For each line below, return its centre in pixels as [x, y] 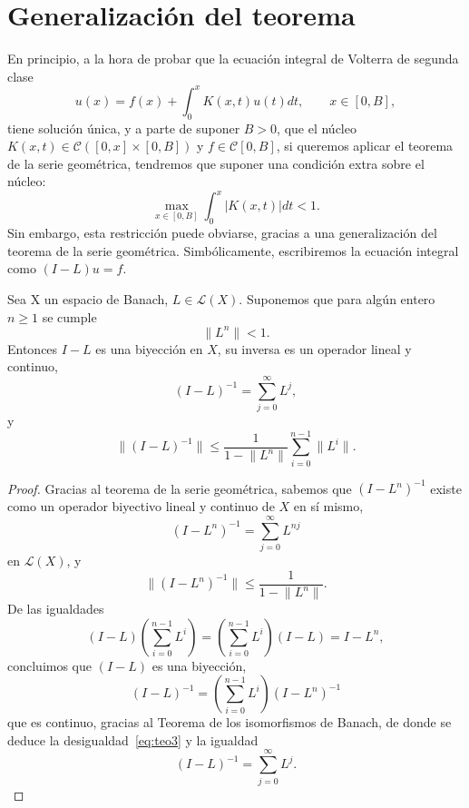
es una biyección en [149, 348]
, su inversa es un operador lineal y [314, 348]
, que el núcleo [317, 128]
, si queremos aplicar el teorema [365, 146]
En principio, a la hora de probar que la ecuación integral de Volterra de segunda [233, 59]
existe [446, 488]
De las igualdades [56, 608]
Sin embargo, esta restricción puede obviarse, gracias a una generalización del [222, 233]
